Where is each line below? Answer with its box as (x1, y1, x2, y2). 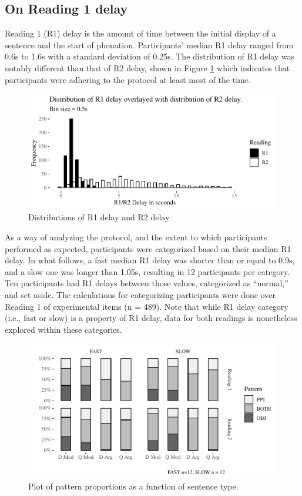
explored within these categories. (5, 323, 122, 335)
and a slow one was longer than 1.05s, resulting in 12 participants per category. (5, 265, 290, 277)
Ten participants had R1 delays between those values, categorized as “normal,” (5, 277, 288, 289)
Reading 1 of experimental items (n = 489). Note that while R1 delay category (5, 300, 288, 312)
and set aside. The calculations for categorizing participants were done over (5, 289, 276, 301)
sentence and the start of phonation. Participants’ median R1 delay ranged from (5, 38, 294, 51)
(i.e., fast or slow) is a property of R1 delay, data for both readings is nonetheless (5, 312, 297, 324)
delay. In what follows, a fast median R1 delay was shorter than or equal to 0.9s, (5, 254, 295, 266)
